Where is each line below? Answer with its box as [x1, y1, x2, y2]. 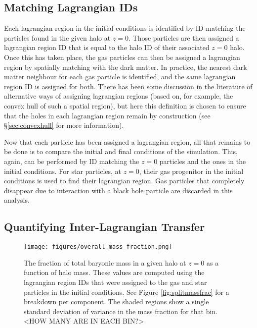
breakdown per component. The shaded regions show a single [24, 296, 209, 307]
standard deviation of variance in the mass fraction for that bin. [24, 306, 218, 316]
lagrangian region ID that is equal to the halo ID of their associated [4, 42, 210, 53]
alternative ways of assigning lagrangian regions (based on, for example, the [4, 91, 233, 101]
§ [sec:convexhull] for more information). [4, 120, 124, 130]
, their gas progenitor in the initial [139, 165, 244, 176]
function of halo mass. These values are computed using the [24, 267, 205, 277]
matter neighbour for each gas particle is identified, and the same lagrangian [4, 71, 236, 82]
